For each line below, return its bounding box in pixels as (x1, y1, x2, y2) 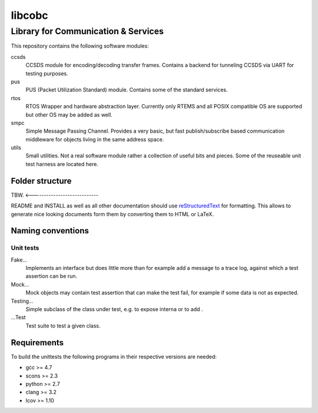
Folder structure (11, 176, 72, 186)
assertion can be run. (25, 273, 78, 280)
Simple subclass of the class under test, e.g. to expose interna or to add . (25, 306, 203, 313)
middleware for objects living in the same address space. (25, 136, 164, 143)
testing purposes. (25, 70, 69, 77)
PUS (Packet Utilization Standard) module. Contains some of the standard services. (25, 86, 228, 94)
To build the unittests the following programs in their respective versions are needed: (11, 353, 217, 360)
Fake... (11, 256, 28, 263)
